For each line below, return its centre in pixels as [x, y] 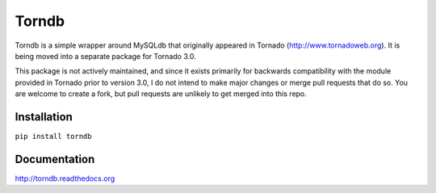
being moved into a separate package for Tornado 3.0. [106, 56]
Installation [44, 117]
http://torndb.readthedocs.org [65, 178]
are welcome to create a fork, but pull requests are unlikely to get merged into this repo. [161, 94]
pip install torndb [53, 136]
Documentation [55, 159]
